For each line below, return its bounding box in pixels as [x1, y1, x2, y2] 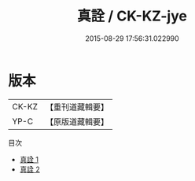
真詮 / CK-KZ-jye [77, 7, 187, 25]
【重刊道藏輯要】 [45, 102, 109, 113]
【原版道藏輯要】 [45, 116, 109, 127]
